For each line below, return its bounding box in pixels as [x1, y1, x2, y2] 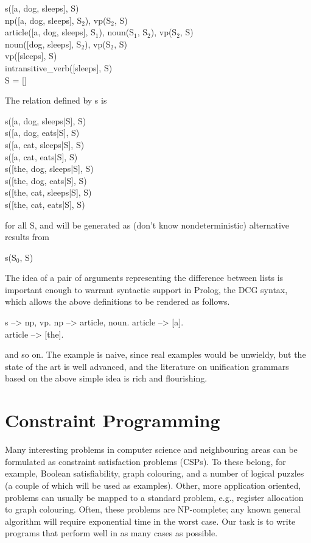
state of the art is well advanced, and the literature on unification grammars [5, 360, 289, 372]
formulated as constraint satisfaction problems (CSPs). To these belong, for [5, 455, 286, 467]
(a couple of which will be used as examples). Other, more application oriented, [5, 478, 301, 491]
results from [5, 230, 49, 243]
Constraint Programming [5, 408, 220, 433]
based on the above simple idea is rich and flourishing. [5, 372, 208, 385]
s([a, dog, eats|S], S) [5, 126, 80, 139]
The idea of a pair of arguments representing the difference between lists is [5, 271, 284, 284]
